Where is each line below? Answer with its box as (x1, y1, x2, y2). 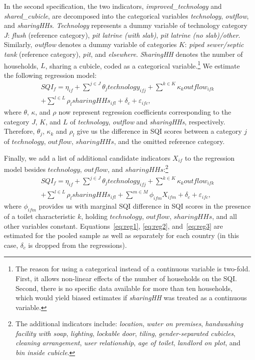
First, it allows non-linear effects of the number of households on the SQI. (15, 273, 237, 283)
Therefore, (4, 126, 35, 136)
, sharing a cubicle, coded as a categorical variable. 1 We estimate (45, 59, 240, 71)
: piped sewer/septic (184, 39, 244, 49)
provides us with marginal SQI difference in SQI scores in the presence (39, 201, 251, 211)
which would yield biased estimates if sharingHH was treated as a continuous (15, 292, 247, 303)
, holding (81, 211, 108, 221)
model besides (4, 164, 46, 174)
